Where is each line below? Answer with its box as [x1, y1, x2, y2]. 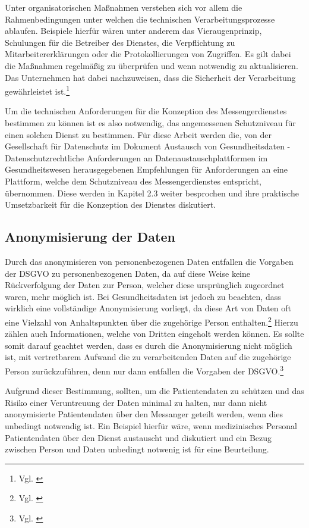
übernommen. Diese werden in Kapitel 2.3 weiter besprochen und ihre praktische [5, 186, 299, 199]
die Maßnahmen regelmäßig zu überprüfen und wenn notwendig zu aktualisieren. [5, 59, 298, 71]
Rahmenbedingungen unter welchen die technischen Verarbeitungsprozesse [5, 13, 275, 25]
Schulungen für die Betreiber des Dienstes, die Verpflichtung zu [5, 36, 235, 48]
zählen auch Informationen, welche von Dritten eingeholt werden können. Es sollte [5, 327, 304, 340]
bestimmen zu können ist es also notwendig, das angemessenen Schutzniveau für [5, 117, 296, 129]
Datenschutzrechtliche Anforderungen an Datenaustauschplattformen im [5, 151, 268, 164]
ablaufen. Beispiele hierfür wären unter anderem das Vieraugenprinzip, [5, 24, 262, 37]
